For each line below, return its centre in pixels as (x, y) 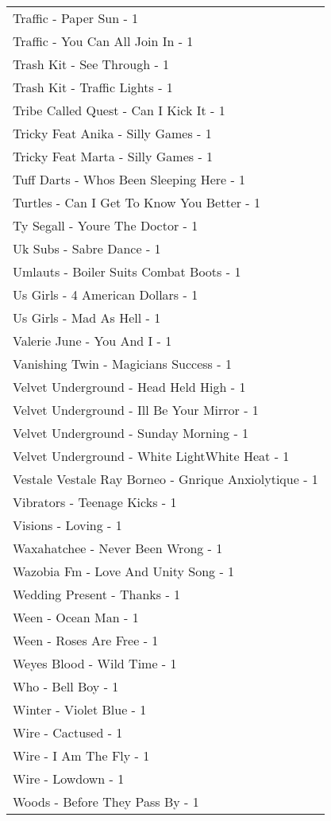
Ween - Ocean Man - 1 (76, 617)
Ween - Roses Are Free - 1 (86, 640)
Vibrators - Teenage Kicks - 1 (95, 502)
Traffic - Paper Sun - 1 (76, 18)
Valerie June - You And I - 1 (92, 341)
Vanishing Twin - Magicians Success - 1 (122, 364)
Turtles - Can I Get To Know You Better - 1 (137, 202)
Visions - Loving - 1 (67, 525)
